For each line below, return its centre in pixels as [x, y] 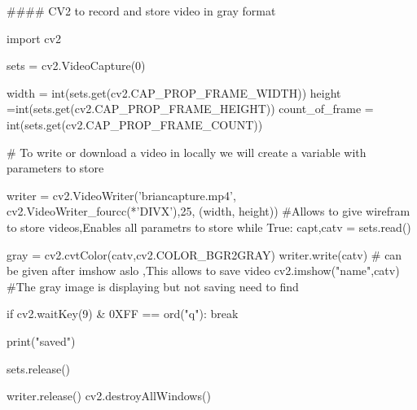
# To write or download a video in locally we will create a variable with [187, 152]
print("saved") [41, 340]
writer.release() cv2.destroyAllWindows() [109, 396]
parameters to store [55, 168]
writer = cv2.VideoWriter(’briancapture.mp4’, [121, 195]
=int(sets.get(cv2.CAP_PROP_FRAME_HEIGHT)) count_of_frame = [190, 109]
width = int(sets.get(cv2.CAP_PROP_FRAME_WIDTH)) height [174, 92]
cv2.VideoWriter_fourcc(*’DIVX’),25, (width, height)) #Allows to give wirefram [208, 211]
